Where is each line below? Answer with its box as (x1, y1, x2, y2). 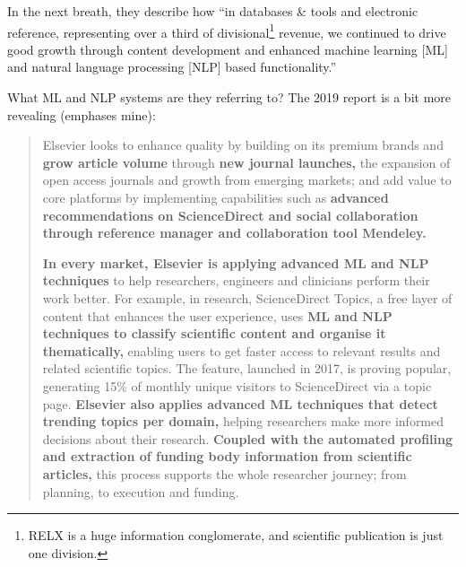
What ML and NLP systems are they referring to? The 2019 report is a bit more (7, 88, 452, 107)
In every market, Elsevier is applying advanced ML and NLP (42, 253, 429, 272)
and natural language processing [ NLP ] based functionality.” (7, 57, 337, 76)
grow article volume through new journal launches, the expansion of (42, 153, 451, 171)
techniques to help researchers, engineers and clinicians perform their (42, 271, 430, 290)
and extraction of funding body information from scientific (42, 447, 412, 466)
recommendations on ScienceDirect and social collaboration (42, 205, 419, 224)
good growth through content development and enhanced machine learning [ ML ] (7, 39, 448, 58)
